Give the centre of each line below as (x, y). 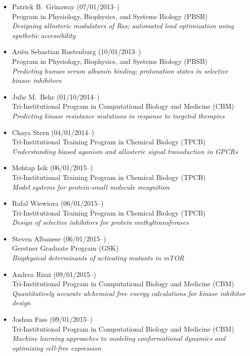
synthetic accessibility (44, 35)
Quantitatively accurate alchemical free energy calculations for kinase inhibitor (129, 293)
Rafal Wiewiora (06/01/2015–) (58, 203)
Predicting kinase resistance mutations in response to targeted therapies (118, 115)
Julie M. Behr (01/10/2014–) (56, 96)
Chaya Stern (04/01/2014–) (53, 132)
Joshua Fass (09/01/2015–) (52, 319)
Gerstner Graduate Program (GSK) (65, 248)
